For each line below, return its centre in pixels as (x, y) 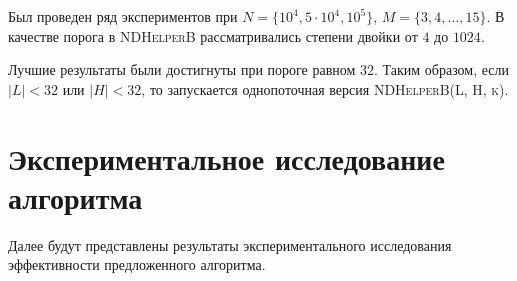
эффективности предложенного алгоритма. (137, 264)
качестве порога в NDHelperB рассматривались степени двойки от (213, 35)
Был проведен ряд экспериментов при (123, 16)
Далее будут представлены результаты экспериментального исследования (230, 244)
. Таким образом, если (442, 69)
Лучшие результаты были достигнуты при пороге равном (182, 69)
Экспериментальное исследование (226, 157)
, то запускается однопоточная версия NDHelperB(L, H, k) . (325, 88)
